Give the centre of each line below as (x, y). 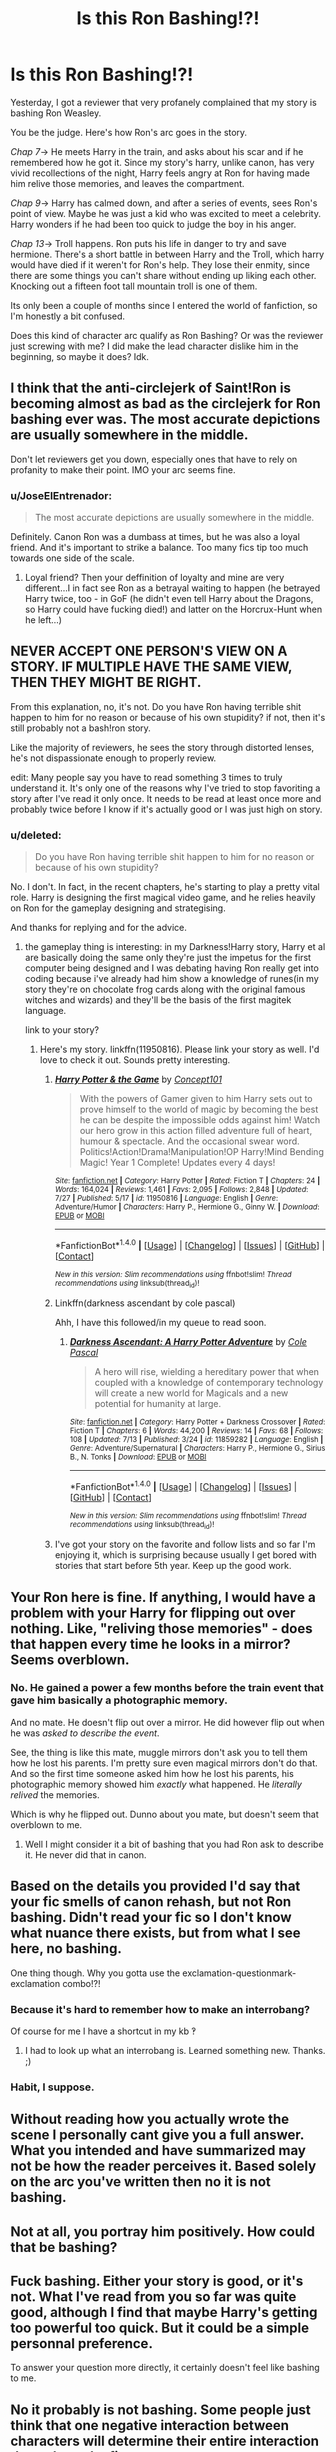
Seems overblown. (70, 1659)
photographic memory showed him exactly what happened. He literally (156, 1784)
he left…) (43, 620)
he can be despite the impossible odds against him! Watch (200, 1120)
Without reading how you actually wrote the (150, 2119)
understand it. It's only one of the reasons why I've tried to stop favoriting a (165, 788)
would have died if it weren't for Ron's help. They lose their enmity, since (160, 264)
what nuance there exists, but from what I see (156, 1933)
